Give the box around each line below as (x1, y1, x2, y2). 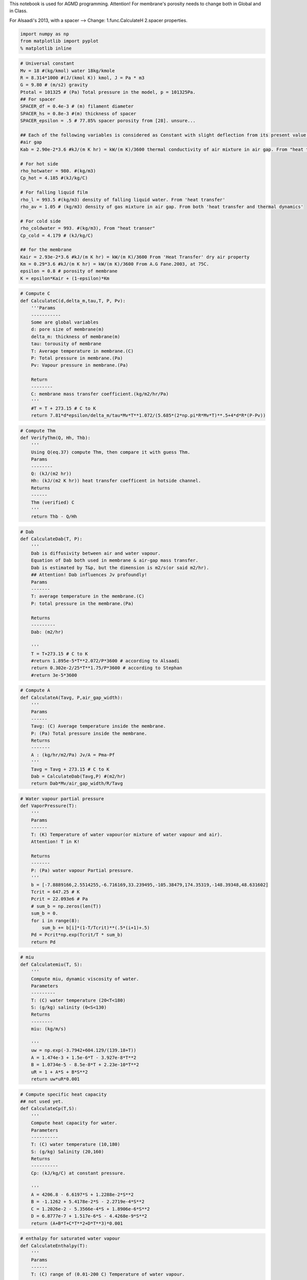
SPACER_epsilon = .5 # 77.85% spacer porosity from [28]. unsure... (20, 118, 196, 124)
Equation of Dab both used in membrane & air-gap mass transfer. (31, 558, 199, 563)
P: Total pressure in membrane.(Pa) (31, 355, 123, 361)
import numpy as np (20, 31, 69, 37)
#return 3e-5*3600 (31, 672, 77, 678)
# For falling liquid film (20, 189, 88, 196)
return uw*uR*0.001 (31, 1076, 80, 1082)
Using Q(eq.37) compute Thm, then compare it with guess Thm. (31, 449, 190, 455)
